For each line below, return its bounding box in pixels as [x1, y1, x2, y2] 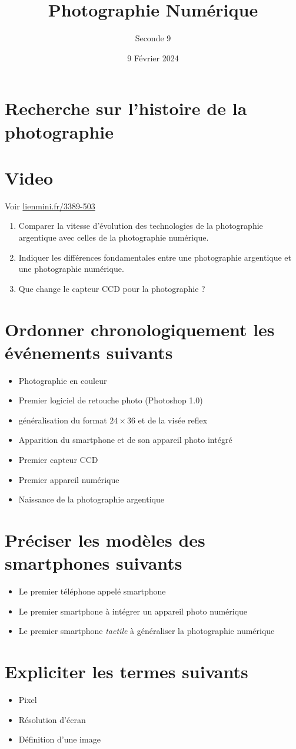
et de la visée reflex [138, 413, 208, 426]
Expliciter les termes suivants [5, 659, 248, 684]
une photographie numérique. [18, 262, 124, 275]
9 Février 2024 [127, 51, 179, 64]
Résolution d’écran [18, 713, 86, 725]
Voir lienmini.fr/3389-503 [5, 199, 95, 212]
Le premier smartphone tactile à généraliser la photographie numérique [18, 625, 275, 637]
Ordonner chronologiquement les [5, 317, 275, 341]
